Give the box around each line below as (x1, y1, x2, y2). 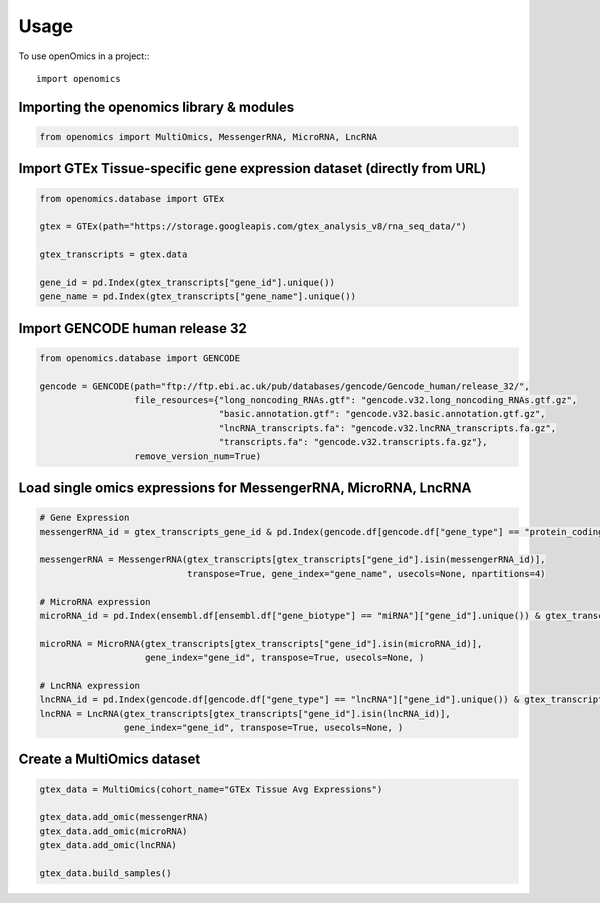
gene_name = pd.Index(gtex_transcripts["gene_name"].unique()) (39, 291, 357, 302)
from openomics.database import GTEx (39, 193, 225, 204)
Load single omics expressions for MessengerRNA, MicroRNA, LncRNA (18, 480, 472, 496)
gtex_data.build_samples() (39, 867, 172, 879)
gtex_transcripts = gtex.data (39, 249, 188, 260)
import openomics (36, 73, 121, 84)
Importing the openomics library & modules (18, 98, 295, 115)
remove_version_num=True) (134, 450, 262, 462)
